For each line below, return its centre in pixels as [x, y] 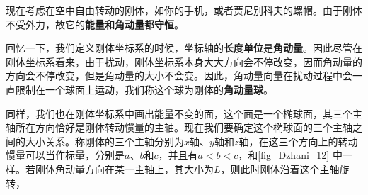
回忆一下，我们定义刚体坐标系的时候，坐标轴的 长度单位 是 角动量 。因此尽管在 [184, 48]
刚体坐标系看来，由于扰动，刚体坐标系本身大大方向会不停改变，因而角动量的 [184, 61]
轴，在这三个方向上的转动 [298, 141]
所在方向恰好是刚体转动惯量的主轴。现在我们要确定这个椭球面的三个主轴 [184, 127]
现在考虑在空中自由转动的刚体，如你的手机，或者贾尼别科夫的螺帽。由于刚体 [184, 10]
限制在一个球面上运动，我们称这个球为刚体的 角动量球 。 [144, 89]
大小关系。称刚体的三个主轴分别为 [104, 141]
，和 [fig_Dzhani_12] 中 [290, 155]
